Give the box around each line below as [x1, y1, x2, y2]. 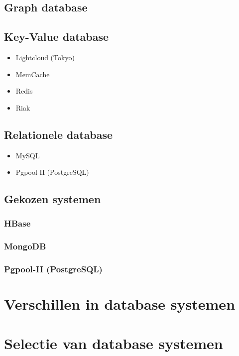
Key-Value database [4, 29, 109, 44]
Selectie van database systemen [4, 333, 223, 353]
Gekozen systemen [4, 191, 101, 207]
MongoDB [4, 240, 46, 252]
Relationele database [4, 126, 113, 142]
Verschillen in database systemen [4, 294, 236, 314]
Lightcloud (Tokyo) [15, 52, 75, 62]
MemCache [15, 69, 50, 79]
